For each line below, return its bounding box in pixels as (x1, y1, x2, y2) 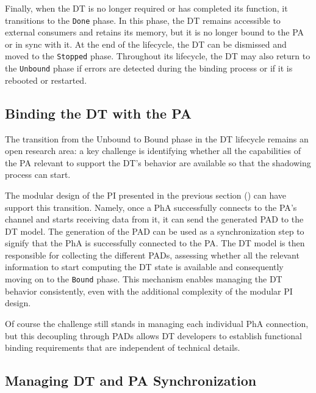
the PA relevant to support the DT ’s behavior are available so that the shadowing (5, 156, 311, 169)
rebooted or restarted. (5, 73, 87, 86)
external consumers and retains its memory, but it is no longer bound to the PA (5, 26, 304, 39)
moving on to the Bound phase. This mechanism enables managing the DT (5, 273, 282, 285)
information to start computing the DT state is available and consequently (5, 260, 284, 273)
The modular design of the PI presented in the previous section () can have (5, 188, 287, 201)
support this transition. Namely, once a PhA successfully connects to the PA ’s (5, 200, 297, 213)
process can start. (5, 168, 71, 181)
